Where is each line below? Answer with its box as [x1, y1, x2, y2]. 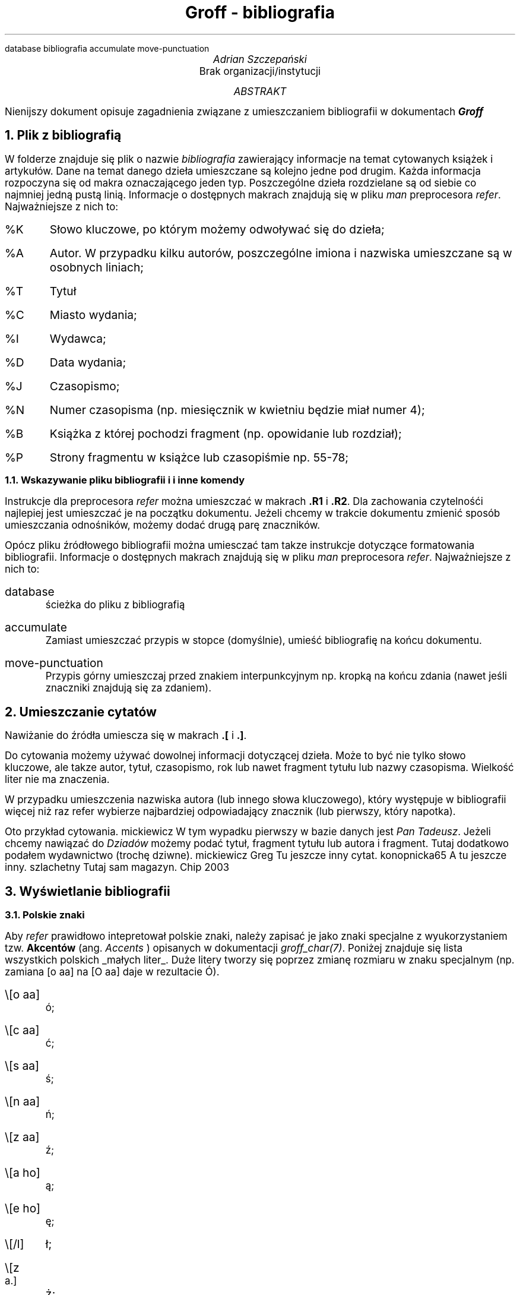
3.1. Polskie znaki [5, 909, 85, 921]
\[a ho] [5, 1165, 40, 1180]
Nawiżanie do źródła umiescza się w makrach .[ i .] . [5, 729, 247, 742]
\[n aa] [5, 1094, 40, 1109]
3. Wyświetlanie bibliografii [5, 883, 170, 899]
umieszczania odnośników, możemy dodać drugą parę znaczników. [5, 519, 321, 532]
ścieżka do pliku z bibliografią [45, 599, 185, 611]
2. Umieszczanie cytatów [5, 704, 157, 719]
